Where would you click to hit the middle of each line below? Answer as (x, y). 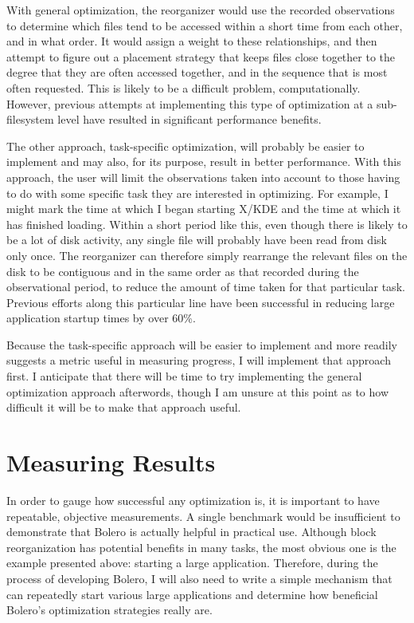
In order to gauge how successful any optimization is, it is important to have (193, 500)
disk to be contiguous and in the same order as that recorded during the (183, 271)
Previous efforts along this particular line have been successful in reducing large (201, 302)
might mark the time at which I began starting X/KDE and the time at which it (204, 209)
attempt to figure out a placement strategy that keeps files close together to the (201, 56)
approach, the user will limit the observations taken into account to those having (203, 177)
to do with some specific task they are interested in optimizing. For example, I (197, 193)
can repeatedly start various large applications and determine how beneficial (192, 594)
